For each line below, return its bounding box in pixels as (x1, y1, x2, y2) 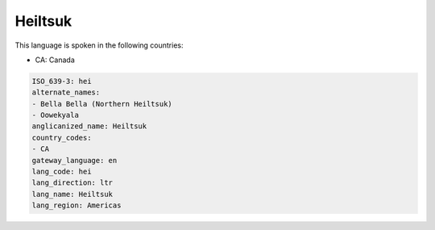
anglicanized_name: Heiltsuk (31, 122, 147, 131)
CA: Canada (35, 55, 76, 65)
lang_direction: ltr (31, 178, 113, 187)
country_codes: (31, 133, 92, 142)
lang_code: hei (31, 167, 92, 177)
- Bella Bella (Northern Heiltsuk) (31, 99, 172, 108)
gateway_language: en (31, 156, 118, 165)
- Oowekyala (31, 111, 80, 120)
